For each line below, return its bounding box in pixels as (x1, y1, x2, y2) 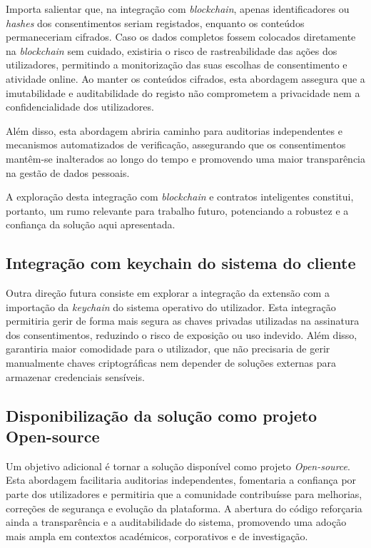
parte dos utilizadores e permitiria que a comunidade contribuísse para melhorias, (6, 487, 362, 502)
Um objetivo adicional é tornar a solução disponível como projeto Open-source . (6, 458, 350, 473)
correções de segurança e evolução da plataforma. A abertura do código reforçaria (6, 500, 362, 515)
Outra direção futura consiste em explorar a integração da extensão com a (6, 285, 330, 300)
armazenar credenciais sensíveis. (6, 369, 145, 384)
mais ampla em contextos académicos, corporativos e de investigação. (6, 528, 308, 543)
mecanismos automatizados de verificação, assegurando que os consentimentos (6, 137, 346, 152)
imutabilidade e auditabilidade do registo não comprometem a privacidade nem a (6, 85, 360, 100)
